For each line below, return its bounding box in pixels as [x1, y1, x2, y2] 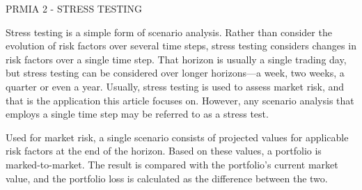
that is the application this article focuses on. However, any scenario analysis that [6, 93, 354, 107]
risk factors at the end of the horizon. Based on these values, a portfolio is [6, 143, 322, 158]
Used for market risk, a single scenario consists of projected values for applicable [6, 129, 349, 144]
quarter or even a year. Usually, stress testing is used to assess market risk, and [6, 79, 345, 93]
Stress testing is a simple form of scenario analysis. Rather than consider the [6, 24, 332, 39]
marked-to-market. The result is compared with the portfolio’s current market [6, 157, 338, 171]
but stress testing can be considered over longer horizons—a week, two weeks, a [6, 65, 345, 80]
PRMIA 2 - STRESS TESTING [6, 1, 142, 15]
